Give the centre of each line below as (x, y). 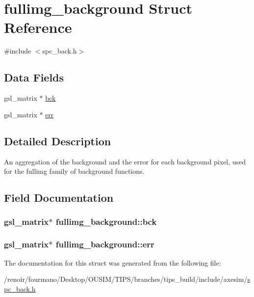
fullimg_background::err (105, 244)
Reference (38, 27)
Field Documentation (59, 198)
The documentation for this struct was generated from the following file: (113, 262)
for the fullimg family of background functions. (74, 171)
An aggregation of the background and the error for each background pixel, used (125, 161)
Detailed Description (58, 141)
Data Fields (34, 77)
